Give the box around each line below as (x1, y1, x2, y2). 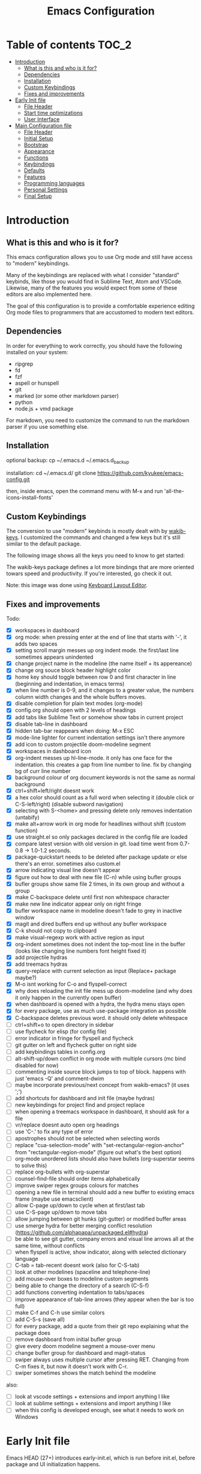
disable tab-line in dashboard (14, 720, 88, 727)
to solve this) (14, 1161, 47, 1169)
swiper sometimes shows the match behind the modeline (14, 1369, 156, 1376)
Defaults (23, 167, 45, 174)
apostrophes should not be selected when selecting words (14, 1135, 160, 1142)
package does (14, 1329, 51, 1336)
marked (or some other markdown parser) (14, 392, 119, 399)
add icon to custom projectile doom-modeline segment (14, 741, 151, 748)
